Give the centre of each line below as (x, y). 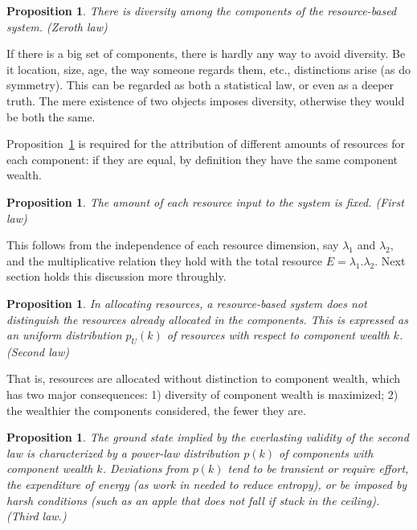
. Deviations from (145, 468)
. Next (390, 260)
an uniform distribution (64, 335)
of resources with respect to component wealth (278, 335)
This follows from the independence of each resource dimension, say (173, 245)
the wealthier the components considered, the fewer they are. (156, 410)
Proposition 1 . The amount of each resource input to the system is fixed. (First (205, 201)
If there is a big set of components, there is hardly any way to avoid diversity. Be (206, 53)
